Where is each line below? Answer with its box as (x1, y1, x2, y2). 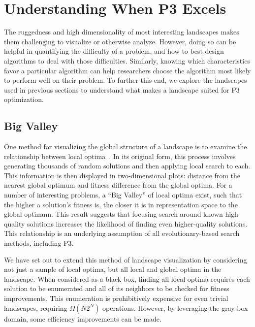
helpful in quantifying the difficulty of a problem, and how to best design (4, 46, 224, 56)
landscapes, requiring (4, 302, 67, 313)
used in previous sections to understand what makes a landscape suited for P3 (4, 84, 240, 95)
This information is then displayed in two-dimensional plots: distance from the (4, 170, 241, 180)
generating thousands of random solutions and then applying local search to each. (4, 161, 251, 171)
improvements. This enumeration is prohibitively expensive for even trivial (4, 293, 228, 303)
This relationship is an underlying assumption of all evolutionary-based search (4, 228, 240, 238)
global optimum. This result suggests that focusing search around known (4, 209, 223, 219)
